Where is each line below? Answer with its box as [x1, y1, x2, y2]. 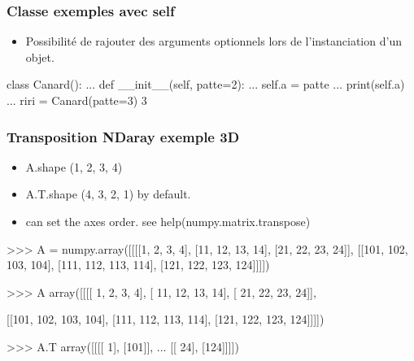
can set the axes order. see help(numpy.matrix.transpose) [25, 213, 311, 229]
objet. [25, 48, 54, 65]
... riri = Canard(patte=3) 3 [7, 92, 147, 108]
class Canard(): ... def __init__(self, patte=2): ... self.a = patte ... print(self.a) [7, 76, 405, 93]
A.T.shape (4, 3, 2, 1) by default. [25, 185, 191, 202]
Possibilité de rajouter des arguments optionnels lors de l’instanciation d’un [25, 33, 402, 50]
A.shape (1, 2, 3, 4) [25, 158, 123, 175]
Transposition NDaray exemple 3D [7, 126, 240, 146]
